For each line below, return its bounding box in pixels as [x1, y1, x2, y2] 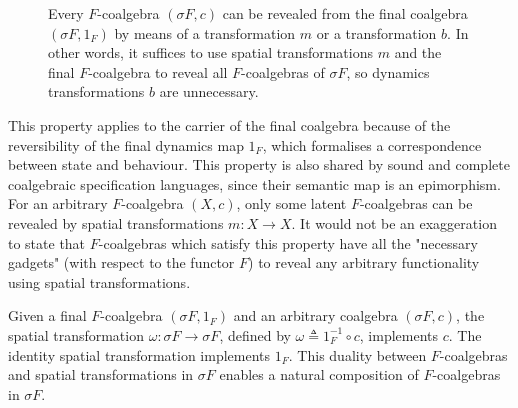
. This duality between [288, 344, 427, 365]
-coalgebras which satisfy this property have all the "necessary [98, 232, 478, 253]
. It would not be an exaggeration [291, 212, 497, 233]
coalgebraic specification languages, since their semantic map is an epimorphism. [8, 173, 501, 194]
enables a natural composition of [219, 364, 419, 385]
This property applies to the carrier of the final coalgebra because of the [8, 114, 451, 135]
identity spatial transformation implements [8, 344, 271, 365]
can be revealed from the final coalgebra [222, 3, 468, 23]
